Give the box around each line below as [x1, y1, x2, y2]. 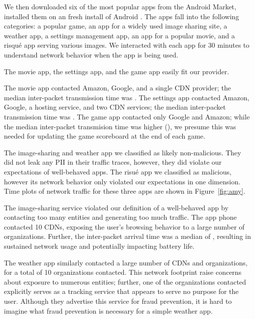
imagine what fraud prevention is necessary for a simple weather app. [4, 305, 213, 316]
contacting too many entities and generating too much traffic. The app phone [4, 212, 237, 222]
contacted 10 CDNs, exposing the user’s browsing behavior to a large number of [4, 221, 245, 232]
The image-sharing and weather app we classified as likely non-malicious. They [4, 147, 241, 157]
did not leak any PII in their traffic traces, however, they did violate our [4, 157, 222, 167]
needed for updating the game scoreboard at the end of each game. [4, 131, 205, 141]
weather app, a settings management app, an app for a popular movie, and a [4, 30, 235, 40]
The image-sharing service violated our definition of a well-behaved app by [4, 202, 228, 212]
